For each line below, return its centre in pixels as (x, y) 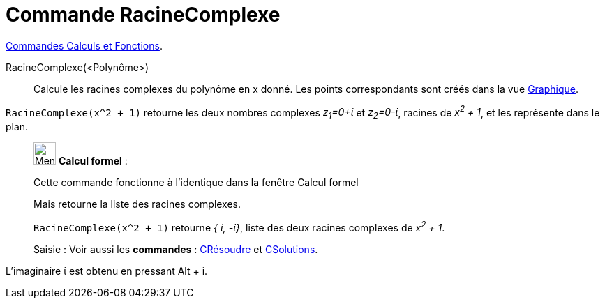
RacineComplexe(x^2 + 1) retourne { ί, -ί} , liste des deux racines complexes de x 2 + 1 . (239, 227)
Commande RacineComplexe (143, 15)
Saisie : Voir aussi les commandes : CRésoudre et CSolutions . (176, 249)
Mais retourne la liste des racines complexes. (137, 204)
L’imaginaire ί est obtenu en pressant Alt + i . (107, 271)
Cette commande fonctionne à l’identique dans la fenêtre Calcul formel (196, 183)
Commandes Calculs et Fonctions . (84, 45)
